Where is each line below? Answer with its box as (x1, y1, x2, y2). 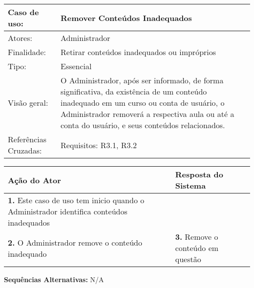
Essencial (61, 60, 92, 72)
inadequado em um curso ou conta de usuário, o (61, 97, 225, 108)
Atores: (8, 32, 32, 43)
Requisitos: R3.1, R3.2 (61, 139, 137, 151)
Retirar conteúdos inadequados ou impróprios (61, 46, 216, 58)
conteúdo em (175, 242, 219, 253)
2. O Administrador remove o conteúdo (8, 236, 142, 248)
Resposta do (175, 169, 224, 180)
